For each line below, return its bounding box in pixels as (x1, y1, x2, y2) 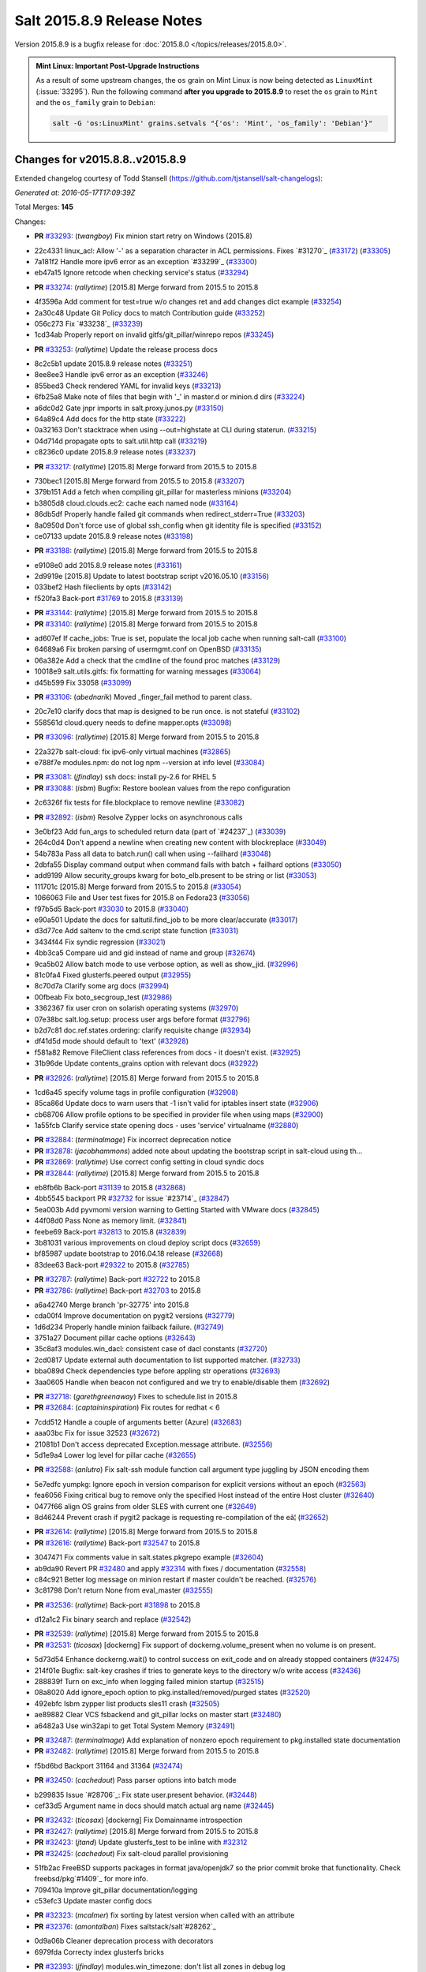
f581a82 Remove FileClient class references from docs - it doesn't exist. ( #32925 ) (34, 1048, 301, 1057)
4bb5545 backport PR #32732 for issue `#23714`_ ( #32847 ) (34, 1193, 230, 1203)
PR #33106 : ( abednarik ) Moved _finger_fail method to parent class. (34, 693, 252, 701)
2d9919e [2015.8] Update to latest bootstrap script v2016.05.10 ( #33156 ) (34, 572, 270, 581)
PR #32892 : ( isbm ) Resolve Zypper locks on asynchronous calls (34, 812, 243, 822)
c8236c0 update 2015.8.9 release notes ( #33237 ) (34, 447, 196, 457)
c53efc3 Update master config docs (34, 1896, 152, 1906)
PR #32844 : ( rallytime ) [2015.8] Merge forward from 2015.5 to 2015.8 (34, 1168, 260, 1178)
